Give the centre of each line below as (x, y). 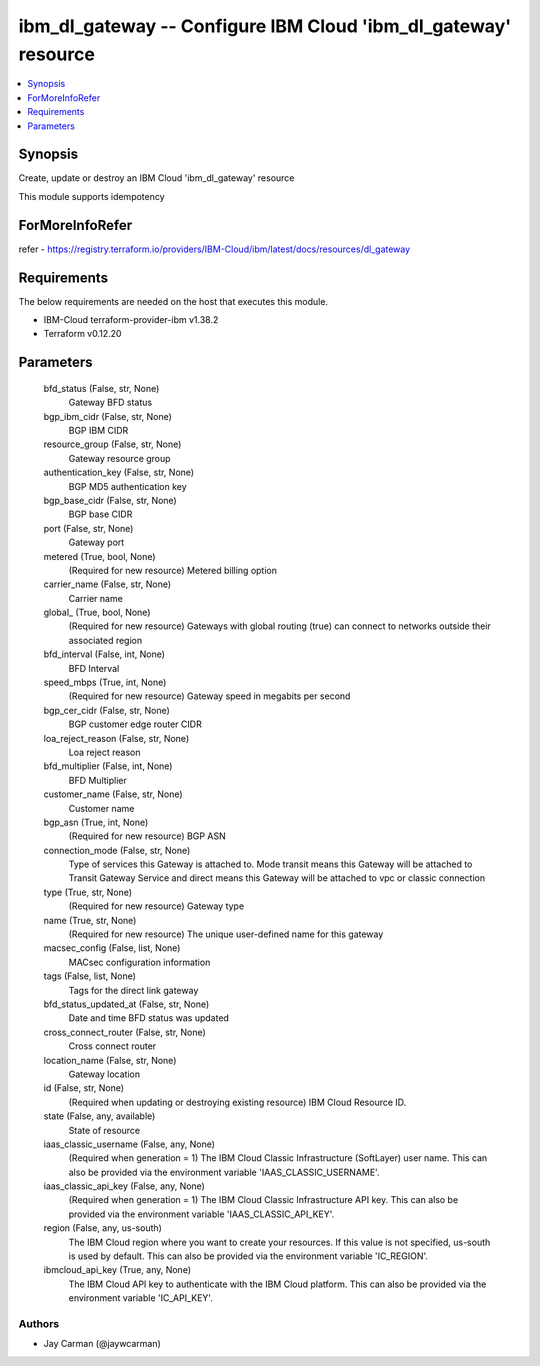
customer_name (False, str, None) (113, 794)
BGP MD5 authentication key (127, 486)
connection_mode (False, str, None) (117, 850)
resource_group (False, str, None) (112, 444)
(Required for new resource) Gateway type (156, 906)
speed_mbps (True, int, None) (105, 682)
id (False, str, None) (84, 1088)
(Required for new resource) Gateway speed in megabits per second (209, 696)
